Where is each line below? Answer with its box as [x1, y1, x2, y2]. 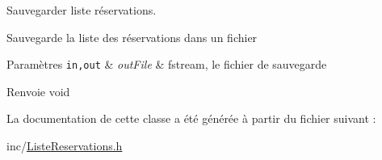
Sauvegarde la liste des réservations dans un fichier [6, 28, 258, 45]
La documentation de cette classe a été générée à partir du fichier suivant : [6, 110, 376, 127]
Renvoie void [6, 82, 70, 99]
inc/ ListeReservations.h [6, 137, 123, 154]
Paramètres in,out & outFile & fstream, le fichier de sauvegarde [6, 56, 327, 73]
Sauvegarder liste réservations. [6, 2, 157, 18]
